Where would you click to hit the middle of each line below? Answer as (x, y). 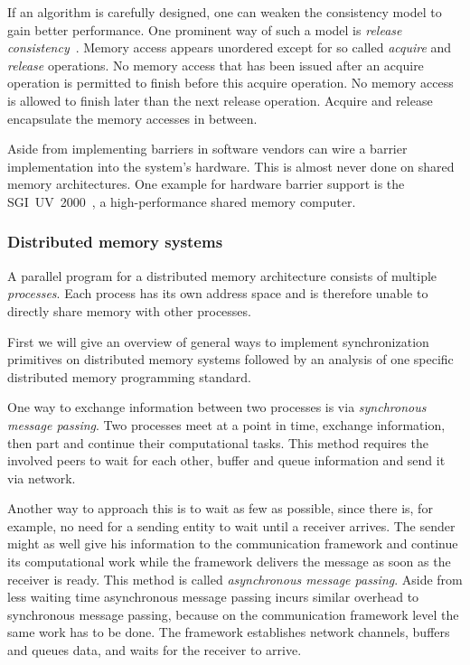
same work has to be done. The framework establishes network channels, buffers (229, 632)
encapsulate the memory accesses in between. (132, 118)
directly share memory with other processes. (129, 310)
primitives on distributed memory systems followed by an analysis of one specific (230, 359)
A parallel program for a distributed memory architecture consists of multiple (222, 275)
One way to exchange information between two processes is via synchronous (217, 407)
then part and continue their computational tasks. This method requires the (218, 442)
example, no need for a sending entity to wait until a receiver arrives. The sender (231, 525)
